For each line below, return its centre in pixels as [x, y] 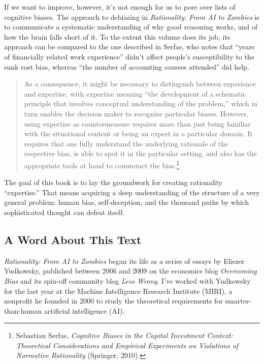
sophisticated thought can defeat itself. [64, 212]
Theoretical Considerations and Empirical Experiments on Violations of [127, 345]
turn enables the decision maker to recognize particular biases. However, [136, 113]
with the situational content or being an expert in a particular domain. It [138, 133]
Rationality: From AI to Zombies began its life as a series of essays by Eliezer [124, 261]
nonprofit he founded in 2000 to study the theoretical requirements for [113, 301]
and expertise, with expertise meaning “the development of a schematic [135, 93]
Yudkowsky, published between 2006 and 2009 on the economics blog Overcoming [130, 271]
